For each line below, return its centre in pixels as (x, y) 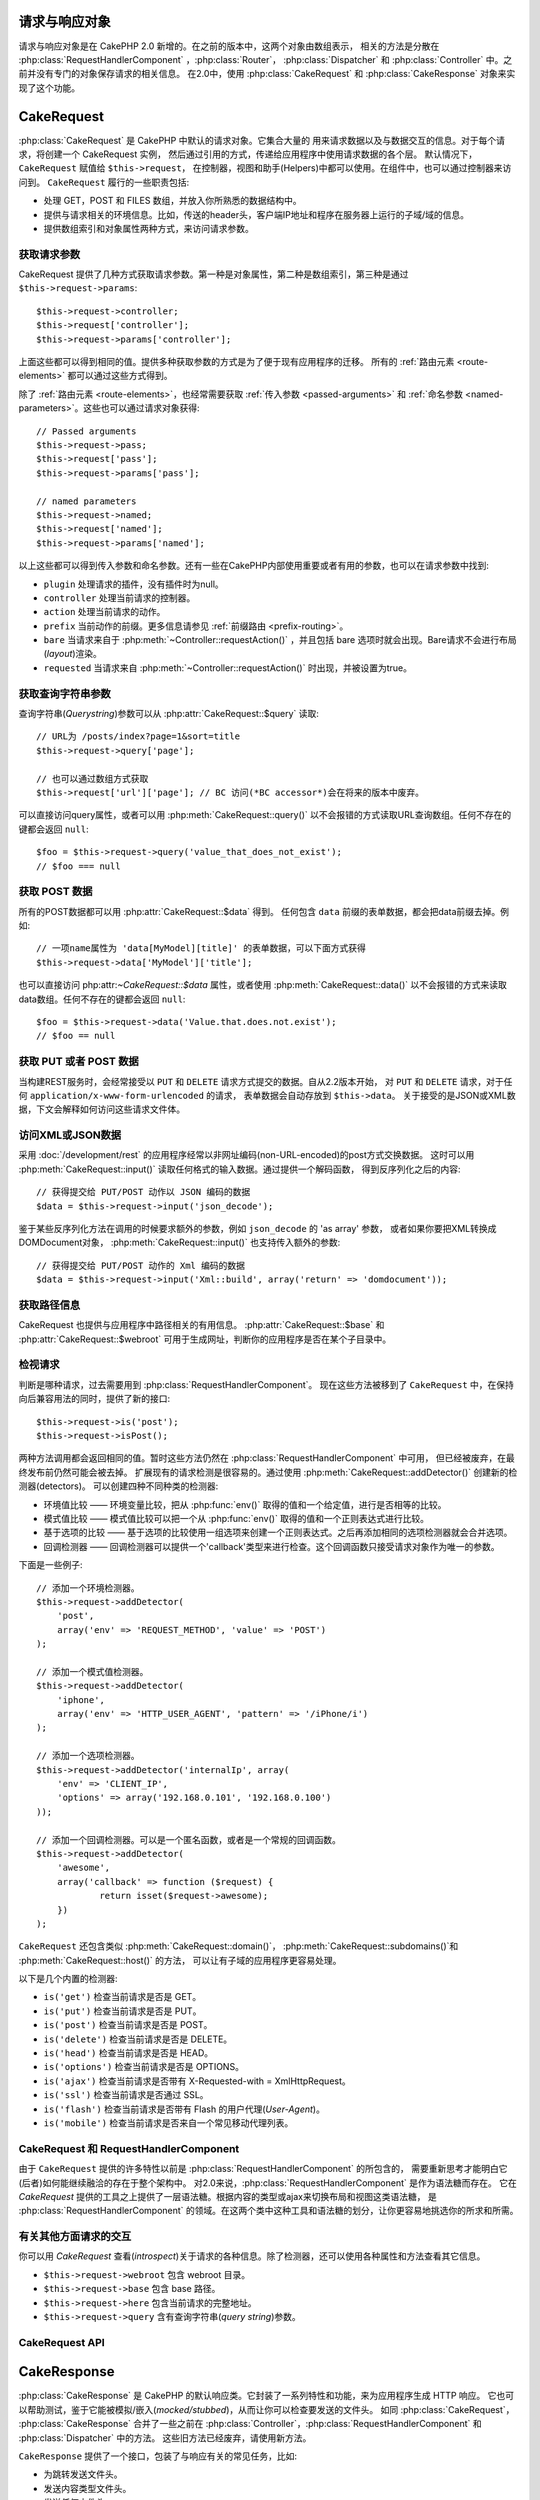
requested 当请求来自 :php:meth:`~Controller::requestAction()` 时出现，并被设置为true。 (227, 667)
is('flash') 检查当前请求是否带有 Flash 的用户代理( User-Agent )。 (184, 2109)
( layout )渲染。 (72, 654)
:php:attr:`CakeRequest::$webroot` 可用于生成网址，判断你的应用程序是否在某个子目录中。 (205, 1339)
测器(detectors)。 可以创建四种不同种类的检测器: (118, 1486)
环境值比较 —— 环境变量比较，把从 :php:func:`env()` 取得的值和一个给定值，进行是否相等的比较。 (245, 1504)
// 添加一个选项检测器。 (88, 1756)
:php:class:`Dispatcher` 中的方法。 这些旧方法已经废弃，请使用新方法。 (165, 2437)
